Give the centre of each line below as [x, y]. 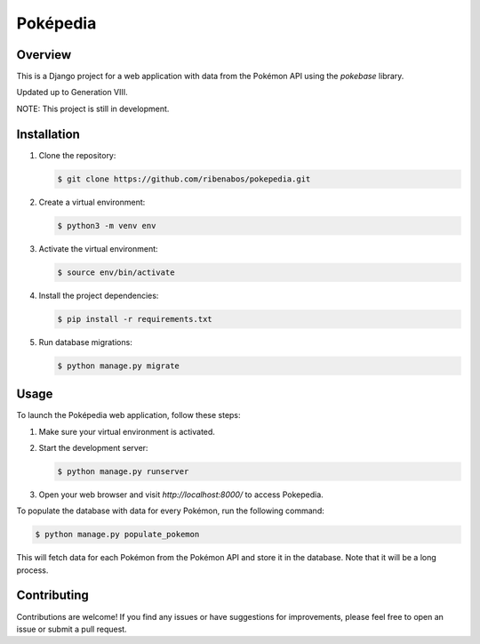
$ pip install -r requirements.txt [135, 319]
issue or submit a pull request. [72, 629]
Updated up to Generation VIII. [72, 93]
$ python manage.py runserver [123, 471]
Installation [48, 134]
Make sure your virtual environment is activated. [127, 431]
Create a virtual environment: [92, 202]
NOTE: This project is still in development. [93, 109]
